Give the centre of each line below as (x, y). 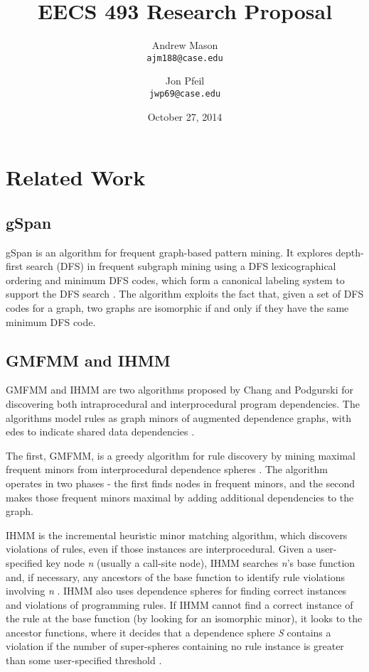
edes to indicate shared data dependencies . (100, 432)
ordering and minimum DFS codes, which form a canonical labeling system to (175, 280)
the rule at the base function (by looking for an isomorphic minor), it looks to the (184, 618)
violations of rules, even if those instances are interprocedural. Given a (159, 549)
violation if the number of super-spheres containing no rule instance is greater (175, 646)
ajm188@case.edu (185, 58)
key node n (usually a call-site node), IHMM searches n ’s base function (200, 562)
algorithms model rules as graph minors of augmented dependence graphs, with (178, 417)
